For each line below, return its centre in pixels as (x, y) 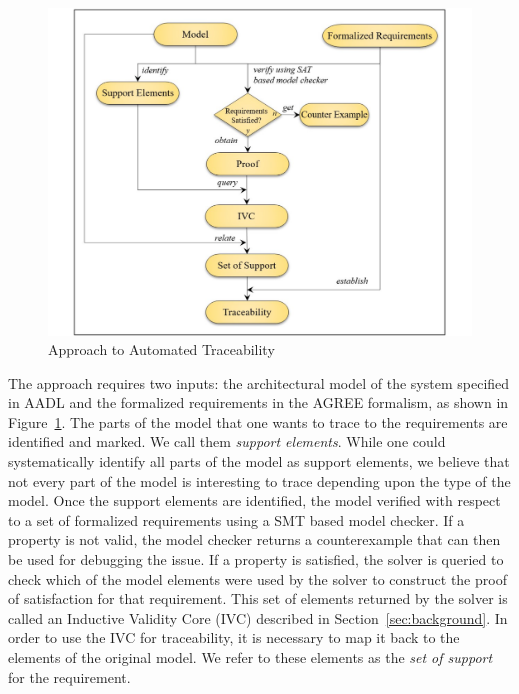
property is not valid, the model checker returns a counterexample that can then (254, 539)
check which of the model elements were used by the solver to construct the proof (257, 578)
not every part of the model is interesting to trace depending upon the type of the (259, 480)
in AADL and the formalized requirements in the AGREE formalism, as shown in (258, 402)
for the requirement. (69, 676)
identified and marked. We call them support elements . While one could (227, 441)
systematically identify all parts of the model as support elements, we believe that (259, 461)
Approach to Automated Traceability (161, 349)
